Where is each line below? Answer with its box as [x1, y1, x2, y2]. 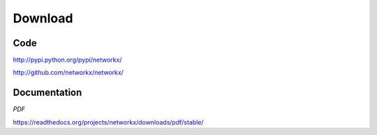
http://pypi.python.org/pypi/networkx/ [13, 56, 122, 64]
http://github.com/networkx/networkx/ [13, 69, 124, 77]
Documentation [13, 87, 82, 99]
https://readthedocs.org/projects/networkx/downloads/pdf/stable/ [13, 118, 204, 126]
